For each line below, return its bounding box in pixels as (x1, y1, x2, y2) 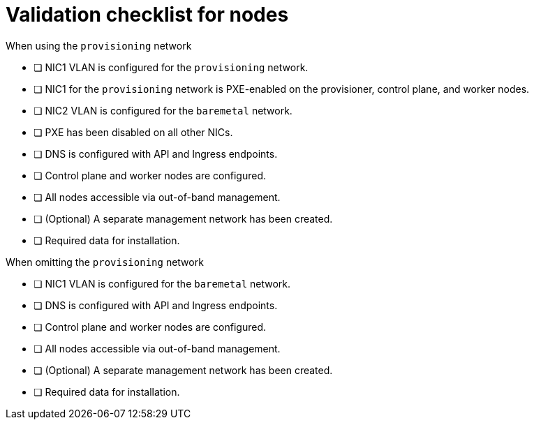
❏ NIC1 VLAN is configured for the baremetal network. (34, 277, 291, 290)
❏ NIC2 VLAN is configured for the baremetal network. (34, 104, 292, 117)
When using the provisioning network (6, 39, 192, 52)
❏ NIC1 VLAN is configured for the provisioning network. (34, 61, 309, 73)
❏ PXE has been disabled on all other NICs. (34, 126, 233, 138)
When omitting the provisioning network (6, 255, 204, 268)
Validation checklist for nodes (6, 3, 289, 27)
